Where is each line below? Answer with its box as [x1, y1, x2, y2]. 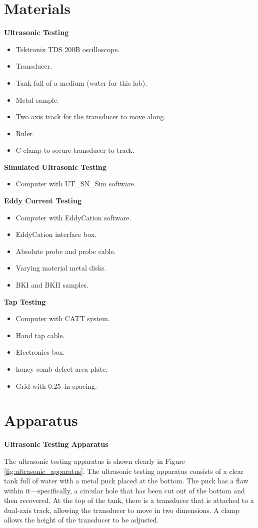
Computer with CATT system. [15, 313, 110, 324]
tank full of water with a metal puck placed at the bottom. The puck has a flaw [4, 475, 248, 486]
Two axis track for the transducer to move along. [15, 111, 166, 122]
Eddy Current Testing [4, 195, 81, 206]
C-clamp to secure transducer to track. [15, 145, 134, 155]
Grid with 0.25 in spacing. [15, 380, 97, 391]
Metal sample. [15, 94, 59, 105]
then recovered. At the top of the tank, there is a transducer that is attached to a [4, 495, 254, 505]
